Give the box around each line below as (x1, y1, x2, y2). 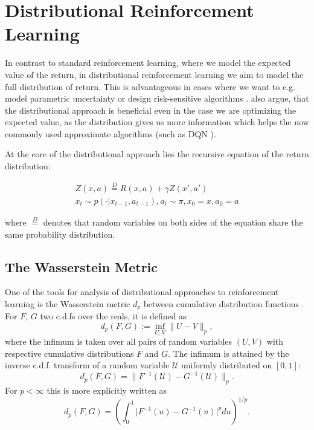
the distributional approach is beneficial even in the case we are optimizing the (5, 103, 296, 116)
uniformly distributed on (181, 359, 272, 371)
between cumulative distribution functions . (143, 297, 304, 310)
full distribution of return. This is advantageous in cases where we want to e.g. (5, 80, 295, 93)
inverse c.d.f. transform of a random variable (5, 359, 170, 371)
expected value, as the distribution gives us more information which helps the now (5, 116, 309, 128)
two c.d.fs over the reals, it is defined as (40, 310, 187, 322)
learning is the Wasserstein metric (5, 297, 130, 310)
